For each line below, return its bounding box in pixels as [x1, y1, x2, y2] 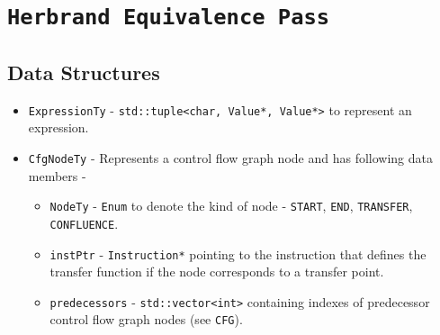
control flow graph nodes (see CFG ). [49, 310, 243, 329]
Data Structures [7, 58, 160, 86]
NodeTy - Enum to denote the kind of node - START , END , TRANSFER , [49, 196, 413, 215]
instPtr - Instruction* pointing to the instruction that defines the [49, 244, 427, 263]
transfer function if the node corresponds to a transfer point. [49, 262, 384, 281]
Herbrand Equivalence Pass [7, 5, 330, 31]
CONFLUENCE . [49, 213, 119, 232]
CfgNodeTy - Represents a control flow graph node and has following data [28, 148, 433, 167]
